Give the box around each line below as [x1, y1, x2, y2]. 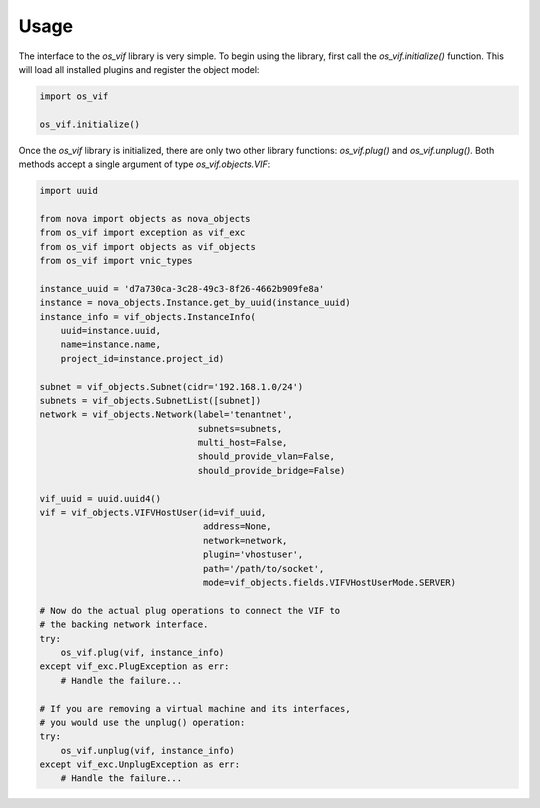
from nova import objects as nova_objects [39, 213, 251, 224]
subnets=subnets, [197, 423, 283, 434]
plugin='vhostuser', [202, 549, 304, 560]
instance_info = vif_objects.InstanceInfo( [39, 311, 257, 322]
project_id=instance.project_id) [60, 353, 225, 364]
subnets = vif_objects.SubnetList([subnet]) [39, 395, 262, 406]
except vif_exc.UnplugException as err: [39, 759, 240, 770]
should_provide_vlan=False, [197, 451, 335, 462]
